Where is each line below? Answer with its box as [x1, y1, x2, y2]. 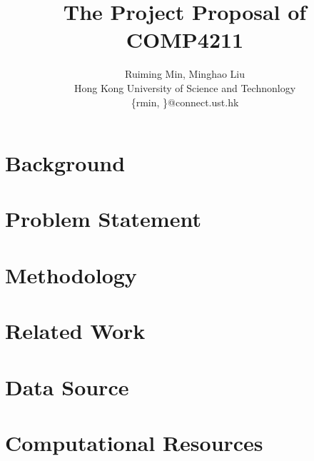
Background [5, 148, 126, 178]
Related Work [5, 316, 146, 345]
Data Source [5, 372, 129, 401]
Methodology [5, 260, 137, 289]
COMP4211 [126, 25, 244, 54]
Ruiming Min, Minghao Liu [124, 66, 245, 81]
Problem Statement [5, 204, 201, 233]
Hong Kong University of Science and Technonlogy [74, 80, 296, 95]
